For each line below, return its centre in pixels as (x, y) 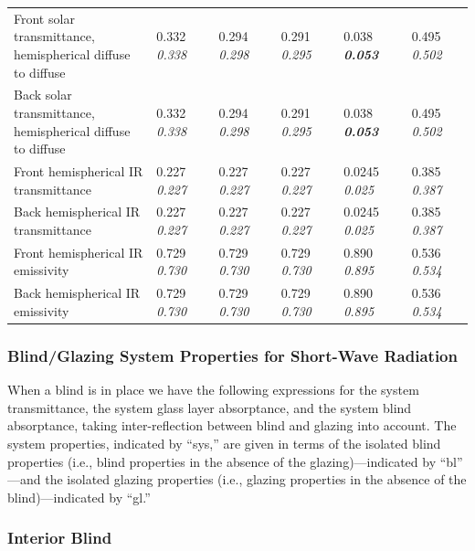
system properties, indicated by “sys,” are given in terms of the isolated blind (224, 443)
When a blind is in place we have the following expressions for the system (213, 390)
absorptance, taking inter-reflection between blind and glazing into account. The (232, 425)
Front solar (44, 18)
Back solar (43, 95)
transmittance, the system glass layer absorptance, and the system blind (210, 407)
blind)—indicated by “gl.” (79, 497)
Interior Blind (60, 538)
